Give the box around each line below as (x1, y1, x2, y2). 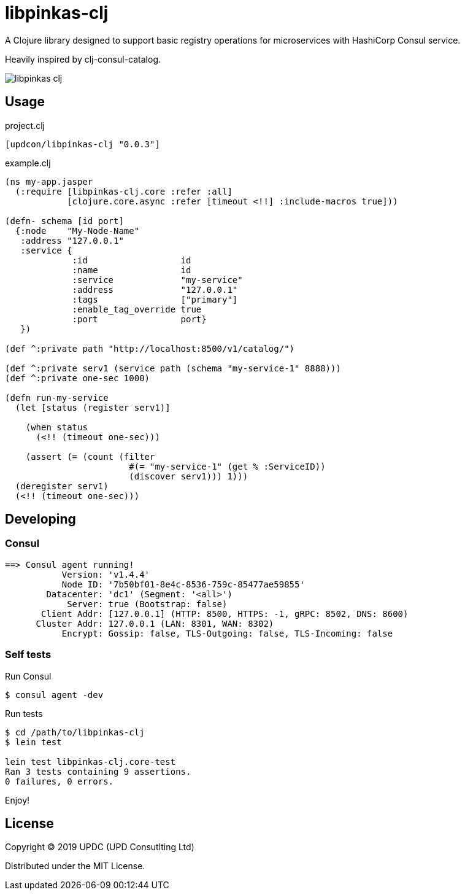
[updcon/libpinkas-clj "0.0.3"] (5, 139, 160, 149)
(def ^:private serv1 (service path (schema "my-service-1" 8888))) (5, 363, 341, 373)
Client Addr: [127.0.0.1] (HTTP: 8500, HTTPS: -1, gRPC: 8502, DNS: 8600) (41, 608, 409, 619)
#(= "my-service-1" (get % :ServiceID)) (129, 461, 326, 471)
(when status (25, 422, 88, 432)
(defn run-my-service (5, 392, 109, 403)
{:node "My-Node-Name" (15, 225, 140, 236)
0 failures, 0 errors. (5, 776, 114, 786)
